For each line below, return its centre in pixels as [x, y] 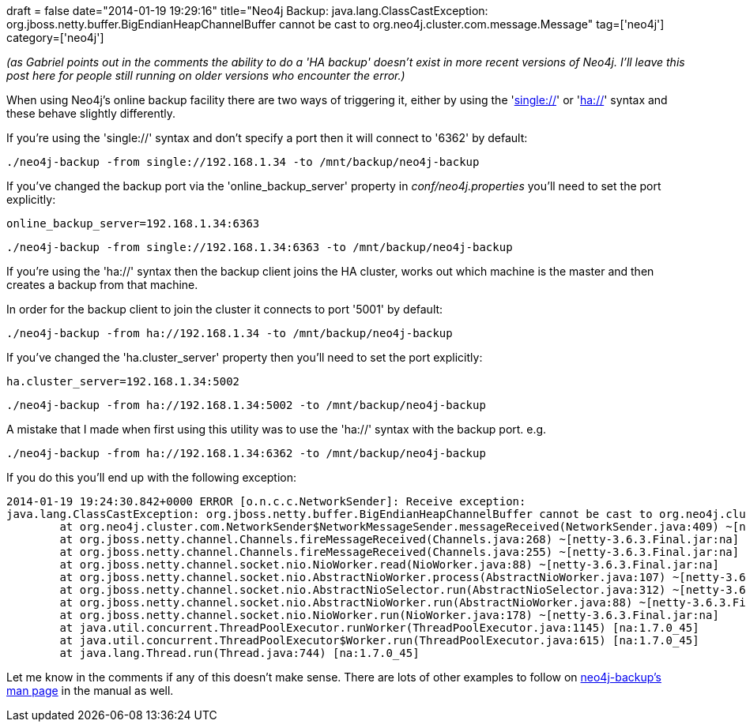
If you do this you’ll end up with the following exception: [152, 477]
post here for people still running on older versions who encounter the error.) [206, 75]
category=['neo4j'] [55, 38]
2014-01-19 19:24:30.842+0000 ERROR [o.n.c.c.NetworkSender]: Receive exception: [266, 501]
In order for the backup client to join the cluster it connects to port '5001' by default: [225, 309]
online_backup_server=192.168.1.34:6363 [133, 223]
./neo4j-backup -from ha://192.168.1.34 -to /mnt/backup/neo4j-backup [230, 333]
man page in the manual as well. [90, 690]
